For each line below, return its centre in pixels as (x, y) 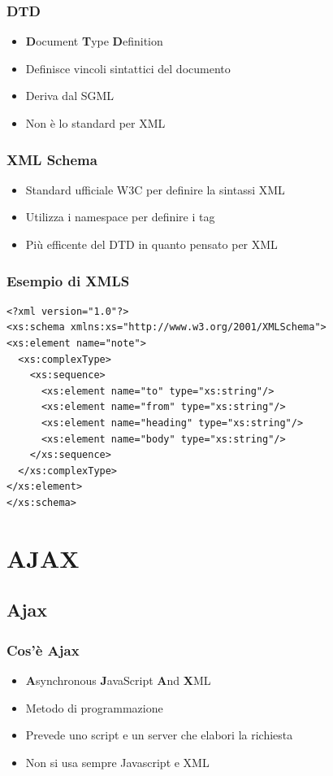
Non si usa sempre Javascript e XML (117, 762)
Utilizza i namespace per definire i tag (120, 217)
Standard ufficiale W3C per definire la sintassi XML (155, 189)
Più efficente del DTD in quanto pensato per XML (151, 244)
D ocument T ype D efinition (94, 41)
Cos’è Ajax (43, 650)
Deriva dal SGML (70, 96)
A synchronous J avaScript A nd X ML (118, 680)
